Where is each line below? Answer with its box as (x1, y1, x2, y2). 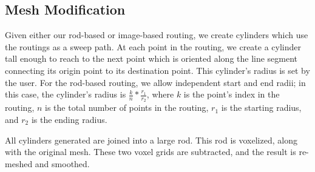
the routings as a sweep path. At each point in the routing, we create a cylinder (5, 40, 302, 53)
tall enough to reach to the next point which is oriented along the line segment (5, 52, 298, 65)
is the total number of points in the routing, (45, 101, 209, 114)
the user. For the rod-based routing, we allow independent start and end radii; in (5, 76, 306, 88)
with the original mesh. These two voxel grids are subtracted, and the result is (5, 145, 296, 158)
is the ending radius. (31, 113, 107, 125)
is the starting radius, (221, 101, 302, 114)
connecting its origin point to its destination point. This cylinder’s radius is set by (5, 64, 310, 76)
